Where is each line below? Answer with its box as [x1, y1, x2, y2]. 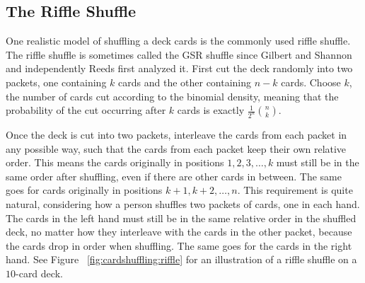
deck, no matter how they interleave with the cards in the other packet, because [6, 224, 352, 239]
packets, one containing [6, 74, 107, 89]
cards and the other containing [118, 74, 252, 89]
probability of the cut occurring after [6, 103, 166, 117]
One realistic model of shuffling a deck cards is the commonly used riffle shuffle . [6, 33, 351, 48]
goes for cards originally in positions [6, 183, 163, 197]
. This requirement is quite [237, 183, 353, 197]
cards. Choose [281, 74, 341, 89]
